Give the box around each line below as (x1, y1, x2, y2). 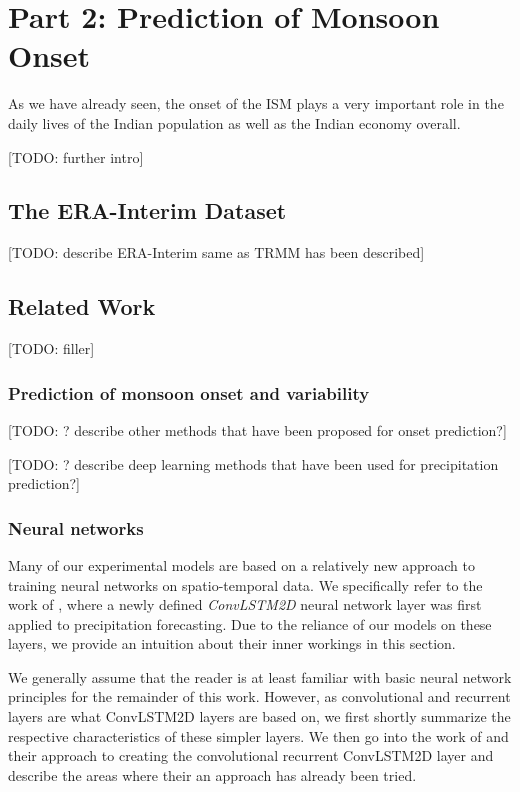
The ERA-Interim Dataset (8, 195, 287, 226)
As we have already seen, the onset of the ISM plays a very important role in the (8, 93, 504, 114)
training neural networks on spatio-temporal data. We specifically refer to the (8, 574, 483, 595)
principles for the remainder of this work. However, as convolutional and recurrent (8, 686, 511, 707)
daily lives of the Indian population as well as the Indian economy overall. (8, 112, 461, 133)
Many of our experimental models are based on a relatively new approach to (8, 554, 476, 575)
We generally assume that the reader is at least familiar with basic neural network (8, 666, 512, 687)
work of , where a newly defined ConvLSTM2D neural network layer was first (8, 594, 482, 615)
